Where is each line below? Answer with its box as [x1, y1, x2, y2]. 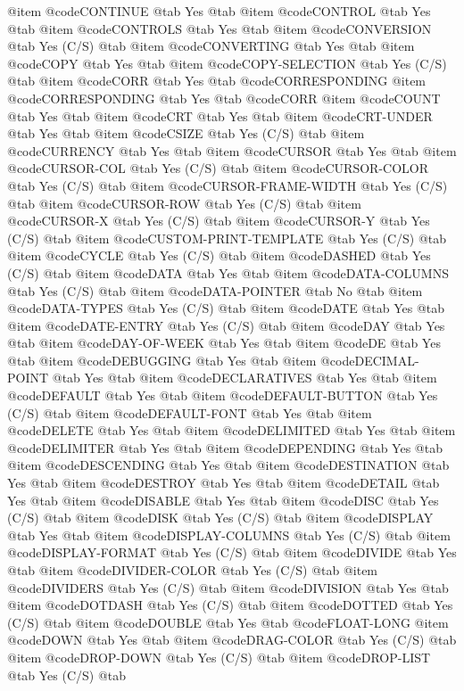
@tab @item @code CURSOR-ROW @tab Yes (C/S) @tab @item [7, 193, 361, 212]
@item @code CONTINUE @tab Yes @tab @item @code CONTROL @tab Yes [7, 2, 431, 20]
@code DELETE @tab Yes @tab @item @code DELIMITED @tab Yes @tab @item [7, 421, 456, 440]
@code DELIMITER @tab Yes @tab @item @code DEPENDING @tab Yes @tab [7, 438, 443, 457]
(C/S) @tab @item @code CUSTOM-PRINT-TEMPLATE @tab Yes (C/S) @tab [7, 228, 447, 247]
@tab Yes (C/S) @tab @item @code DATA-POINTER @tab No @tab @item [7, 281, 423, 300]
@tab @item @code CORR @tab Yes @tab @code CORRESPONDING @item [7, 71, 427, 90]
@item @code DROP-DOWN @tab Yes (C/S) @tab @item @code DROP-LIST [7, 647, 431, 666]
